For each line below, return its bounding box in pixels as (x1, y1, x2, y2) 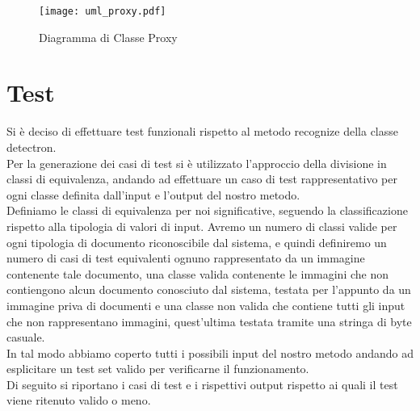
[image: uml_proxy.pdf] (39, 6, 166, 17)
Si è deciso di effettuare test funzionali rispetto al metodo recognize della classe (6, 123, 399, 140)
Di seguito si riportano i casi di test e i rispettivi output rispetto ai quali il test (6, 375, 398, 392)
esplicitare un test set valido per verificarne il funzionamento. (6, 360, 309, 377)
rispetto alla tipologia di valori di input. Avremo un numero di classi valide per (6, 217, 397, 234)
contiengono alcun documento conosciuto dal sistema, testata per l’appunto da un (6, 281, 411, 298)
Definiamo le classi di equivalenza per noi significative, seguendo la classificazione (6, 202, 408, 219)
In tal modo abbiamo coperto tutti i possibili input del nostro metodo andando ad (6, 344, 414, 361)
